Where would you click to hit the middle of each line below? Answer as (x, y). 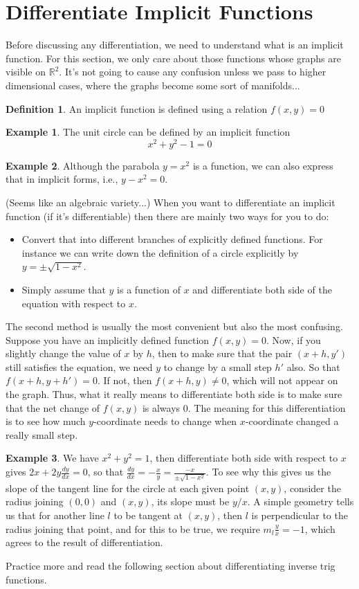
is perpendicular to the (300, 515)
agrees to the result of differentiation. (84, 542)
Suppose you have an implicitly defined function (108, 339)
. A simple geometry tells (301, 501)
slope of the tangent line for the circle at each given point (128, 488)
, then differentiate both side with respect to (244, 458)
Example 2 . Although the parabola (83, 165)
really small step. (42, 434)
